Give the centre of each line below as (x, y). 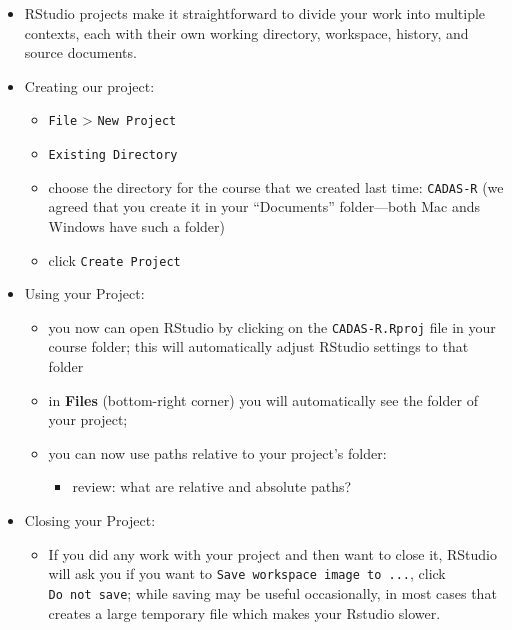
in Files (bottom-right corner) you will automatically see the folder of (263, 399)
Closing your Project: (90, 520)
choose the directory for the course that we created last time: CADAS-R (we (276, 186)
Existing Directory (113, 155)
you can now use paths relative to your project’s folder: (217, 452)
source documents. (80, 52)
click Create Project (114, 259)
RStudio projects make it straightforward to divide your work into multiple (255, 13)
